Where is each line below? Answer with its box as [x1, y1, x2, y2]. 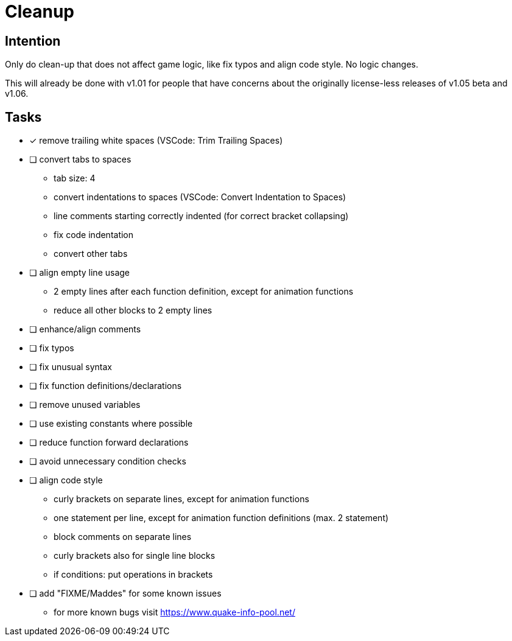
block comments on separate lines [54, 531, 192, 542]
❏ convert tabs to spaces [29, 154, 132, 165]
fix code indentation [54, 229, 134, 240]
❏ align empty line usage [29, 267, 130, 278]
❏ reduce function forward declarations [29, 437, 189, 448]
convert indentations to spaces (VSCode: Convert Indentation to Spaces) [54, 192, 346, 203]
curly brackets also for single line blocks [54, 550, 216, 561]
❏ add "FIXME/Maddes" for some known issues [29, 588, 222, 599]
